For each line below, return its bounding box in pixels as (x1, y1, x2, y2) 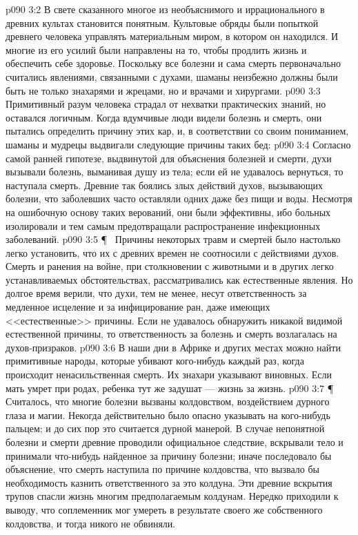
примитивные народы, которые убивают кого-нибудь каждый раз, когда (6, 353, 304, 368)
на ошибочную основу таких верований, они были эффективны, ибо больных (6, 204, 331, 219)
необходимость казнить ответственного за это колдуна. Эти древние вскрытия (6, 475, 332, 489)
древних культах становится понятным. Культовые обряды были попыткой (6, 15, 319, 30)
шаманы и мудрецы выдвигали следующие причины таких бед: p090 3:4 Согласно (6, 137, 351, 151)
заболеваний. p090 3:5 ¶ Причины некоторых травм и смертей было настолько (6, 232, 341, 246)
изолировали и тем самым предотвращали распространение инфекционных (6, 218, 321, 233)
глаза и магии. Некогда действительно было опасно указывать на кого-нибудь (6, 407, 330, 422)
